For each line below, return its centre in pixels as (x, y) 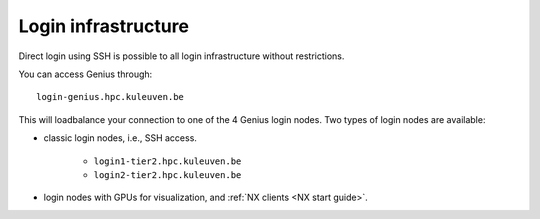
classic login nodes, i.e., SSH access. (120, 138)
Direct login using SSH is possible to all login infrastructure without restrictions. (181, 56)
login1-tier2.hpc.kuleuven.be (167, 161)
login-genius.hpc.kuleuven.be (110, 97)
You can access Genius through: (85, 74)
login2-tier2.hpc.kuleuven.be (167, 174)
